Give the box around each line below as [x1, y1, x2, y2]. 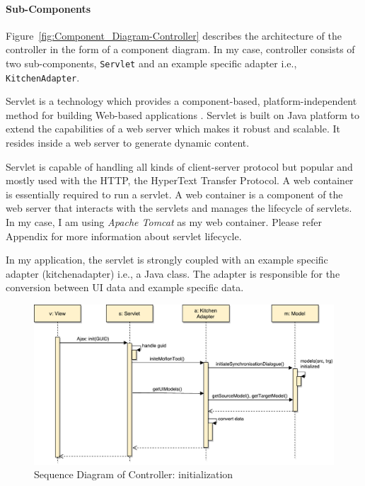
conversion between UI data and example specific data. [6, 280, 244, 295]
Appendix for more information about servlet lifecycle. [6, 228, 242, 243]
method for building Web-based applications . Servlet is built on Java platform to [6, 107, 359, 122]
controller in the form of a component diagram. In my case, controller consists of [6, 42, 355, 57]
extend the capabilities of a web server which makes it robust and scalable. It [6, 121, 340, 136]
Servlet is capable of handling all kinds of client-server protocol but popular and [6, 159, 353, 174]
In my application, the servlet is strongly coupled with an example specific [6, 252, 328, 267]
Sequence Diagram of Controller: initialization [34, 467, 233, 482]
